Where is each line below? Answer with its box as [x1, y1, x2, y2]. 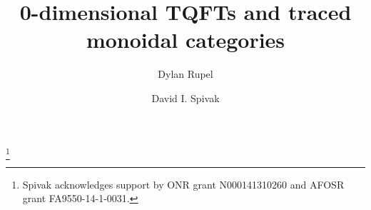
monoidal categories [86, 25, 285, 54]
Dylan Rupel [158, 66, 213, 81]
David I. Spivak [151, 90, 220, 105]
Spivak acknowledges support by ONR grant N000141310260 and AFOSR [22, 176, 345, 191]
